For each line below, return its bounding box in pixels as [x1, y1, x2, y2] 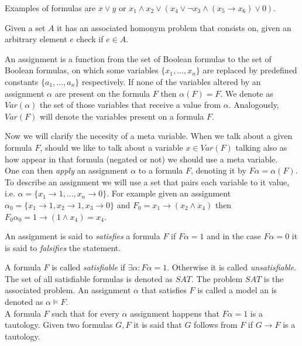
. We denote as [220, 87, 273, 99]
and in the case [207, 230, 261, 242]
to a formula [138, 164, 183, 177]
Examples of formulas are [5, 2, 96, 13]
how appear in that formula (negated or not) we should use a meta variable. [5, 152, 278, 165]
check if [76, 33, 104, 45]
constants [5, 75, 39, 87]
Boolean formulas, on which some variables [5, 64, 159, 76]
